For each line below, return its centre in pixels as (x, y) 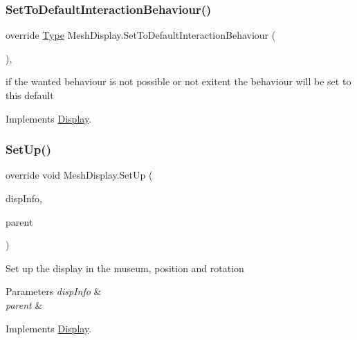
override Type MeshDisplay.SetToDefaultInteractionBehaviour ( (141, 35)
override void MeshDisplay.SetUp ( (79, 175)
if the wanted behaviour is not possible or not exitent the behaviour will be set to (178, 81)
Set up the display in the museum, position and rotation (125, 268)
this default (30, 95)
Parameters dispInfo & (54, 291)
